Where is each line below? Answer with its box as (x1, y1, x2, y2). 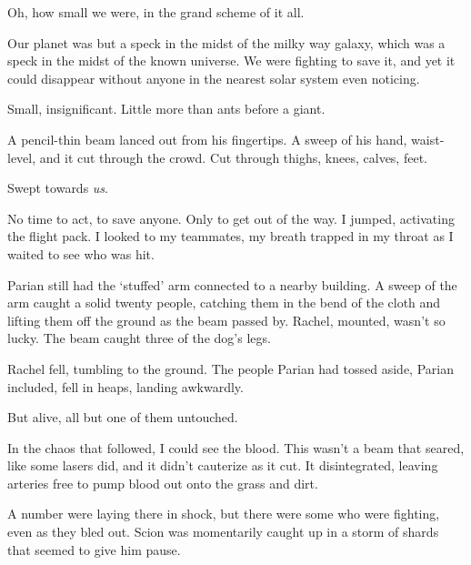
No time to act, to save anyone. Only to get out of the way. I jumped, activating (7, 208, 455, 227)
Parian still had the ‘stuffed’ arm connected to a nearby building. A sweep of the (7, 275, 457, 294)
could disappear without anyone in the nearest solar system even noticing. (7, 68, 420, 87)
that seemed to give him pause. (7, 540, 181, 559)
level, (7, 147, 36, 166)
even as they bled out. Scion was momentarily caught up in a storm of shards (7, 522, 439, 541)
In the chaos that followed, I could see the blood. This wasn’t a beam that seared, (7, 438, 465, 457)
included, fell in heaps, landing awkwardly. (7, 377, 244, 396)
